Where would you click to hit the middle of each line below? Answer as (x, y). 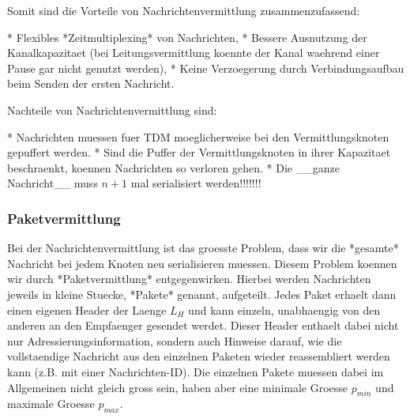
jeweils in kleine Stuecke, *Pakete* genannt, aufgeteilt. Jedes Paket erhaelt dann (202, 294)
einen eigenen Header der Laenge (87, 310)
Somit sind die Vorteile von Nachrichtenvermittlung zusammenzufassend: (184, 10)
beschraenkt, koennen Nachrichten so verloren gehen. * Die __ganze (173, 167)
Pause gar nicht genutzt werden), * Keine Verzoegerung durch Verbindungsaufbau (206, 68)
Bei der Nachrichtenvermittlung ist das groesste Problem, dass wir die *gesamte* (203, 248)
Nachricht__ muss (53, 183)
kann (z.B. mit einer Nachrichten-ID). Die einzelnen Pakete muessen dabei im (196, 371)
